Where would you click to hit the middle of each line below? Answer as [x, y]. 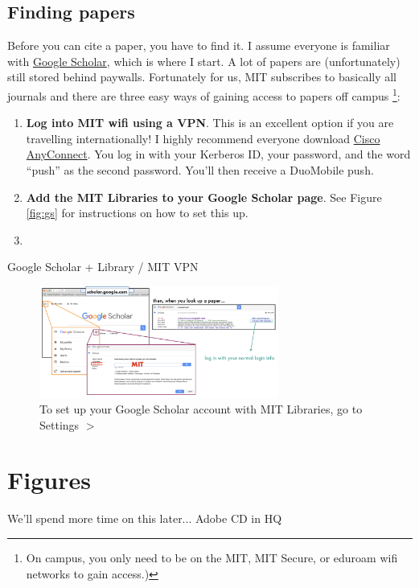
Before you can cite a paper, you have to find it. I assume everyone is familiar [199, 45]
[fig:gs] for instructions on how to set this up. [137, 213]
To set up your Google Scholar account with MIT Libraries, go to [201, 409]
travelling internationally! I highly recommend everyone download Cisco [203, 138]
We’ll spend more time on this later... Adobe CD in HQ [145, 518]
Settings [60, 424]
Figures [49, 480]
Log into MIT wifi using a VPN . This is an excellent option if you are [210, 123]
